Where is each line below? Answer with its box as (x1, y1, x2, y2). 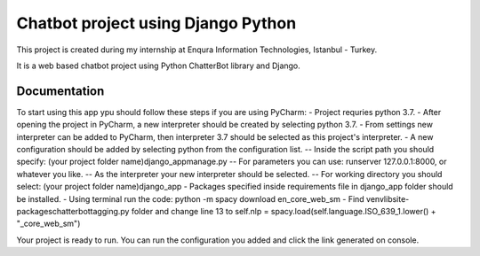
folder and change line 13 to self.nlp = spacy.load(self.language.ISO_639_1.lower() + (131, 206, 436, 216)
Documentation (16, 83, 105, 98)
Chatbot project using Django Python (16, 13, 297, 33)
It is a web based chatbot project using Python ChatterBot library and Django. (16, 60, 301, 71)
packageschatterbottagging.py (16, 206, 130, 216)
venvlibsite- (365, 193, 410, 204)
